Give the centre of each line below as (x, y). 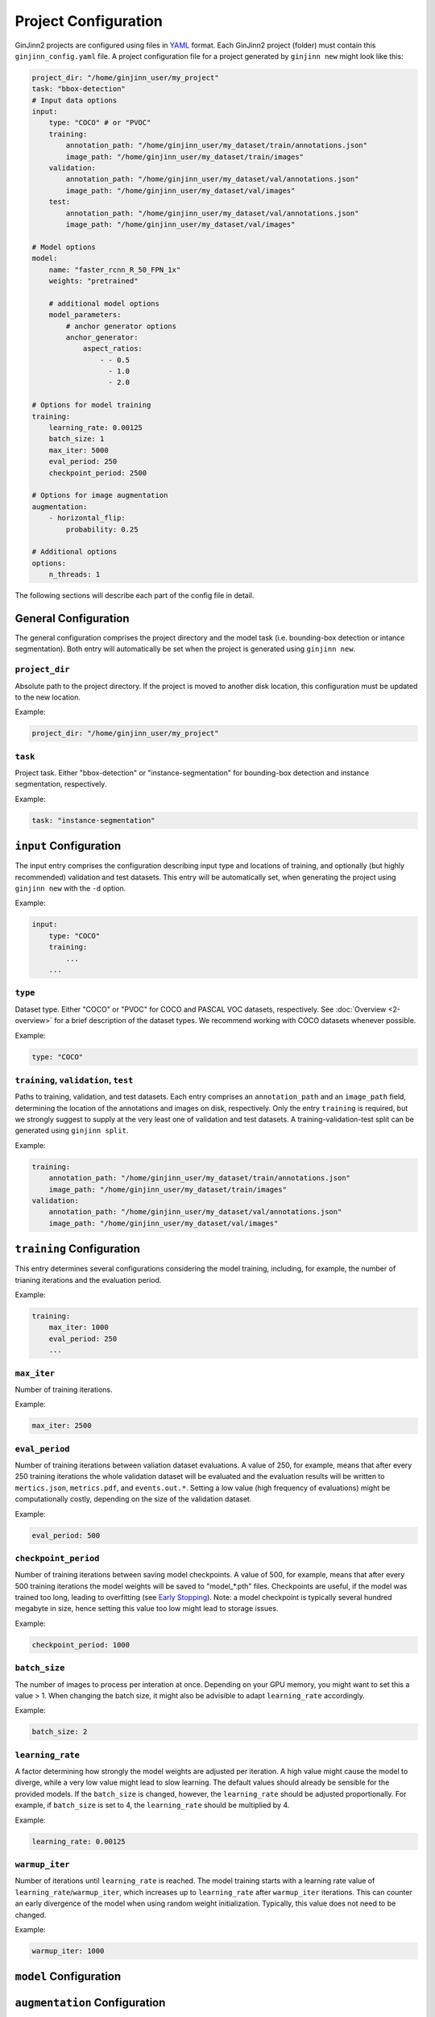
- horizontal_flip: (87, 518)
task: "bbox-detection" (79, 89)
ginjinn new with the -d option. (70, 888)
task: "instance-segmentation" (94, 820)
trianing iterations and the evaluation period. (88, 1280)
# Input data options (75, 100)
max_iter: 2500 (62, 1426)
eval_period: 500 (66, 1535)
